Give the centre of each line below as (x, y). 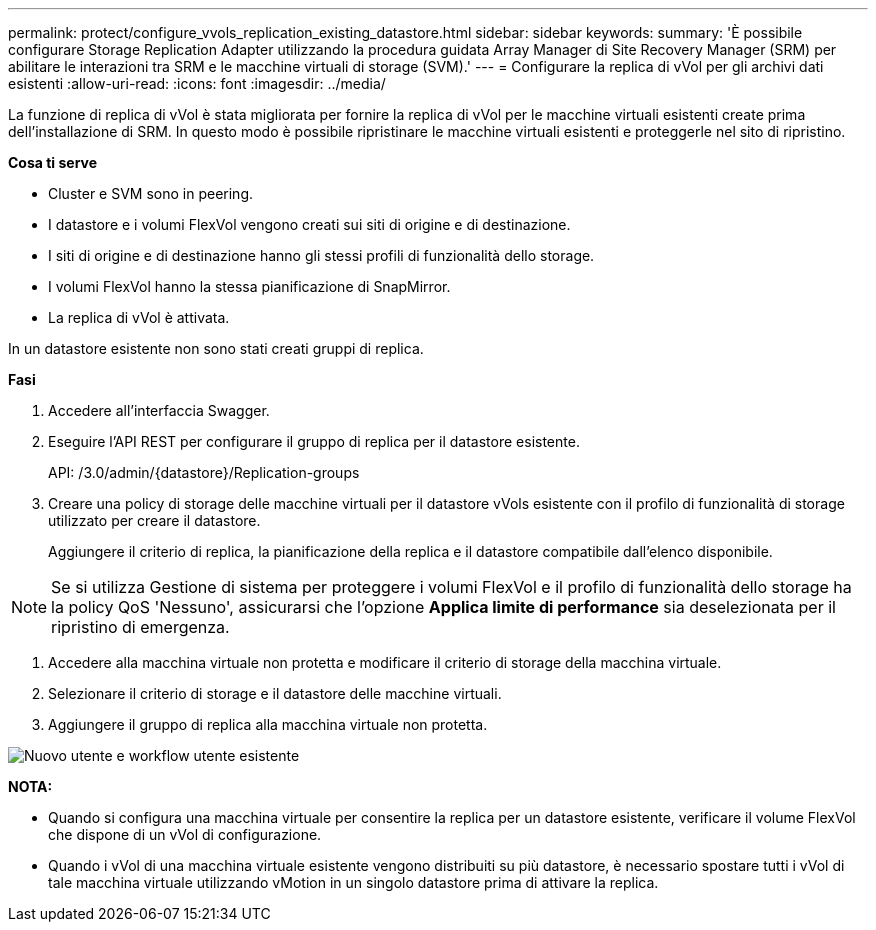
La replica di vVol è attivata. (139, 317)
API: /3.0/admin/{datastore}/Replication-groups (204, 472)
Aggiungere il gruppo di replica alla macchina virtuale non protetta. (268, 724)
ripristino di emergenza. (140, 627)
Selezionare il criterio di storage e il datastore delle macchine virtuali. (275, 693)
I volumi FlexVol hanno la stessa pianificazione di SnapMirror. (249, 286)
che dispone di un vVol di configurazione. (185, 834)
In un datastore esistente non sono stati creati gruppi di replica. (216, 348)
